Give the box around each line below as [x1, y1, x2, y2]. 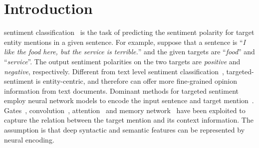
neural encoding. [4, 134, 54, 145]
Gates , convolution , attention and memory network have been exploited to [4, 105, 246, 115]
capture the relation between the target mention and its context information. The [4, 115, 254, 125]
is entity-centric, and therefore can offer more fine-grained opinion [35, 76, 238, 86]
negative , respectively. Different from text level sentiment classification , [4, 66, 224, 76]
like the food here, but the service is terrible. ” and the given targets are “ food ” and [4, 46, 255, 57]
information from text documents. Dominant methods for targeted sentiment [4, 85, 239, 96]
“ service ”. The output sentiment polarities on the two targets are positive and [4, 56, 241, 66]
